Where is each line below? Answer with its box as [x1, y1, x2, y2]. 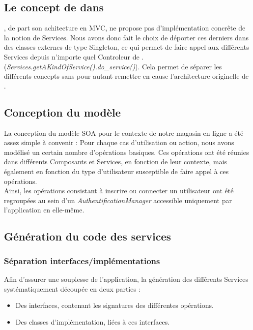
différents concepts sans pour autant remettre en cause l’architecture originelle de [4, 71, 249, 81]
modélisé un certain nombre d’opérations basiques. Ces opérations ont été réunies [4, 147, 249, 157]
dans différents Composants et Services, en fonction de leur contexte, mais [4, 156, 227, 167]
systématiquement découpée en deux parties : [4, 283, 141, 294]
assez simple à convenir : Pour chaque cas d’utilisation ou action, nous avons [4, 137, 234, 148]
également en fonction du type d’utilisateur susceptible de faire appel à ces [4, 166, 229, 176]
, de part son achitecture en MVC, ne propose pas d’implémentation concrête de [4, 23, 246, 33]
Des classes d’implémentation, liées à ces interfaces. [15, 316, 170, 327]
